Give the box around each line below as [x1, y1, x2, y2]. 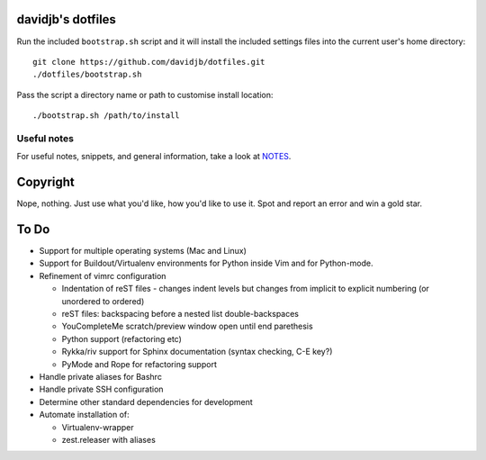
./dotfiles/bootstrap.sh [32, 69, 142, 80]
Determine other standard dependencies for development [39, 396, 254, 407]
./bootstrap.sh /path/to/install [32, 111, 180, 121]
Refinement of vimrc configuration [39, 270, 166, 281]
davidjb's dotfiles [16, 12, 117, 27]
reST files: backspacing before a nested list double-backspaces [61, 308, 300, 319]
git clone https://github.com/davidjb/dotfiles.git [32, 57, 265, 67]
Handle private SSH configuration [39, 383, 164, 395]
